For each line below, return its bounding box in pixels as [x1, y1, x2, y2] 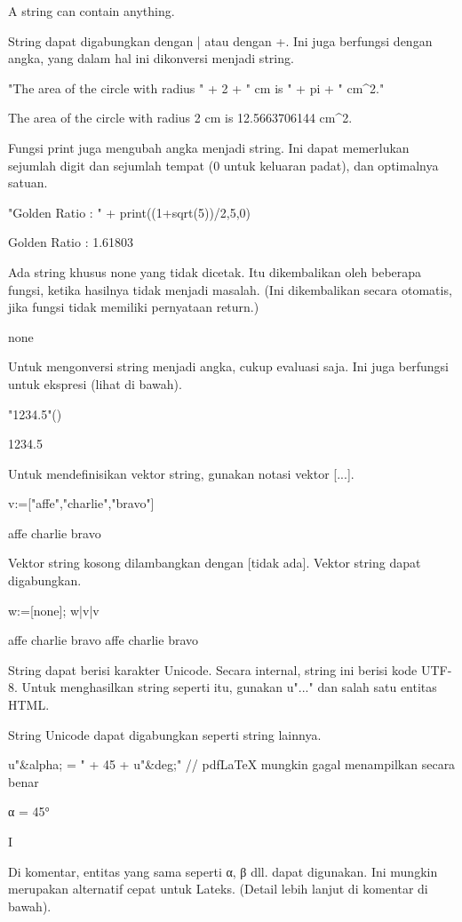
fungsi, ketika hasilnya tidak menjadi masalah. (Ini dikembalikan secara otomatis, [8, 280, 452, 298]
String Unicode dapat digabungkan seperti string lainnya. [8, 725, 322, 743]
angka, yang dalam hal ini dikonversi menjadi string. [8, 49, 294, 68]
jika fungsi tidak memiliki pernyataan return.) [8, 298, 259, 316]
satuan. [8, 173, 48, 192]
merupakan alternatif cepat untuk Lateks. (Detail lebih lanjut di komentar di [8, 879, 428, 898]
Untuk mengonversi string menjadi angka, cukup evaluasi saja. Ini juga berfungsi [8, 357, 450, 376]
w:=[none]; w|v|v [8, 600, 100, 619]
